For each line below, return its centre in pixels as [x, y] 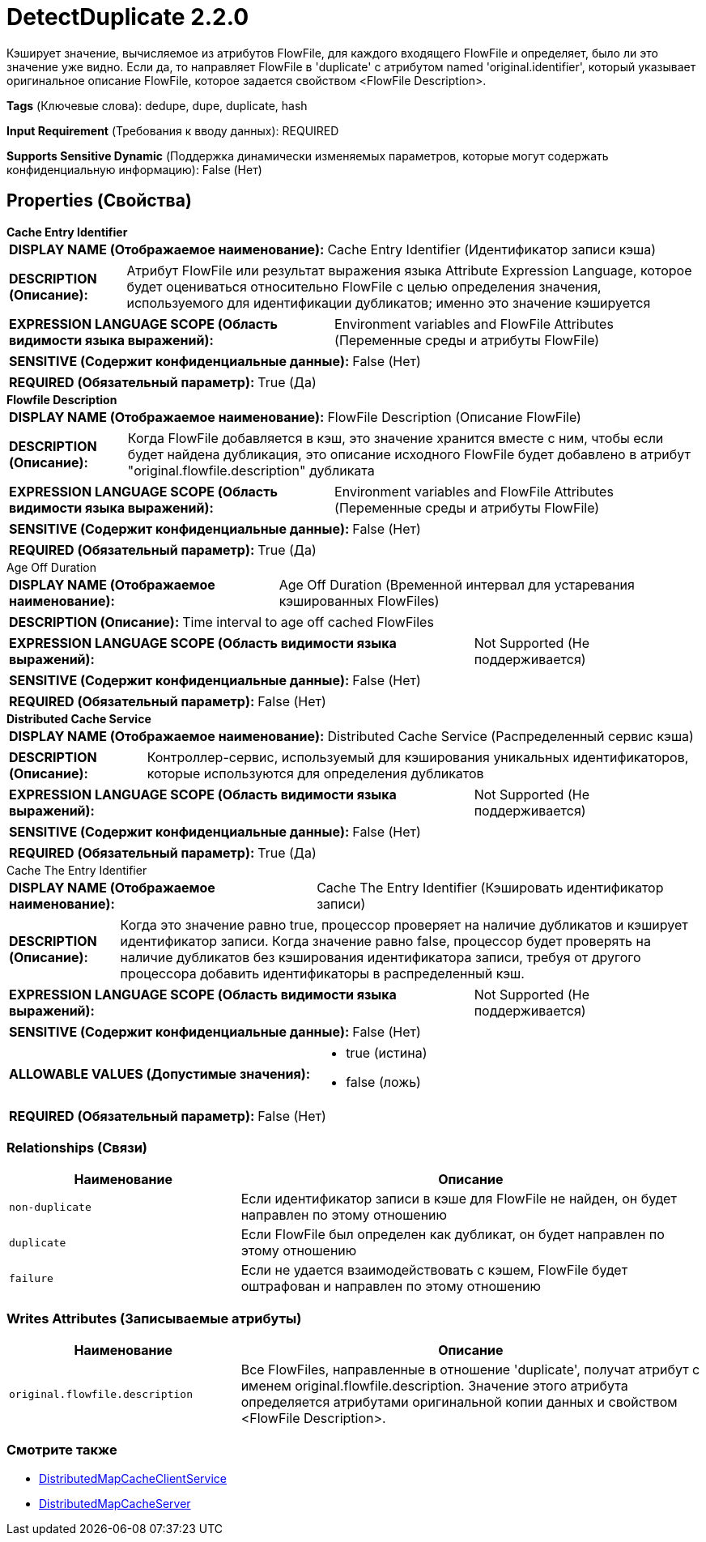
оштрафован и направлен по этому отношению [391, 1286]
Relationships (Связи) [77, 1147]
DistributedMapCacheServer [115, 1503]
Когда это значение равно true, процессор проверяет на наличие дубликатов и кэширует [404, 924]
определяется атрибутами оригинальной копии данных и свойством [459, 1402]
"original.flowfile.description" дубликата [251, 470]
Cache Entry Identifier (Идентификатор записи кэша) [492, 249]
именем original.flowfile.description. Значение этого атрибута [434, 1386]
